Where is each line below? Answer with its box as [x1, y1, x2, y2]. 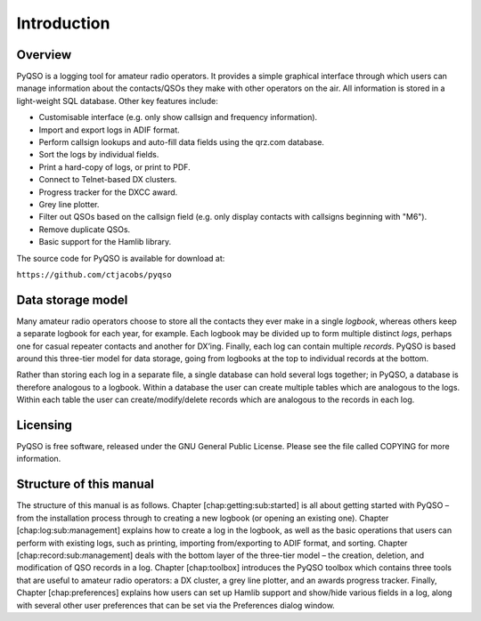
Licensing [16, 417, 73, 432]
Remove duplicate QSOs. [38, 223, 131, 235]
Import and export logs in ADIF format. [38, 125, 180, 135]
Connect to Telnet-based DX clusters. [38, 174, 177, 185]
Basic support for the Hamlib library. [38, 237, 172, 247]
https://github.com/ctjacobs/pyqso [16, 270, 173, 279]
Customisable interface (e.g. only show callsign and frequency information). [38, 112, 318, 123]
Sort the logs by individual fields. [38, 149, 159, 160]
